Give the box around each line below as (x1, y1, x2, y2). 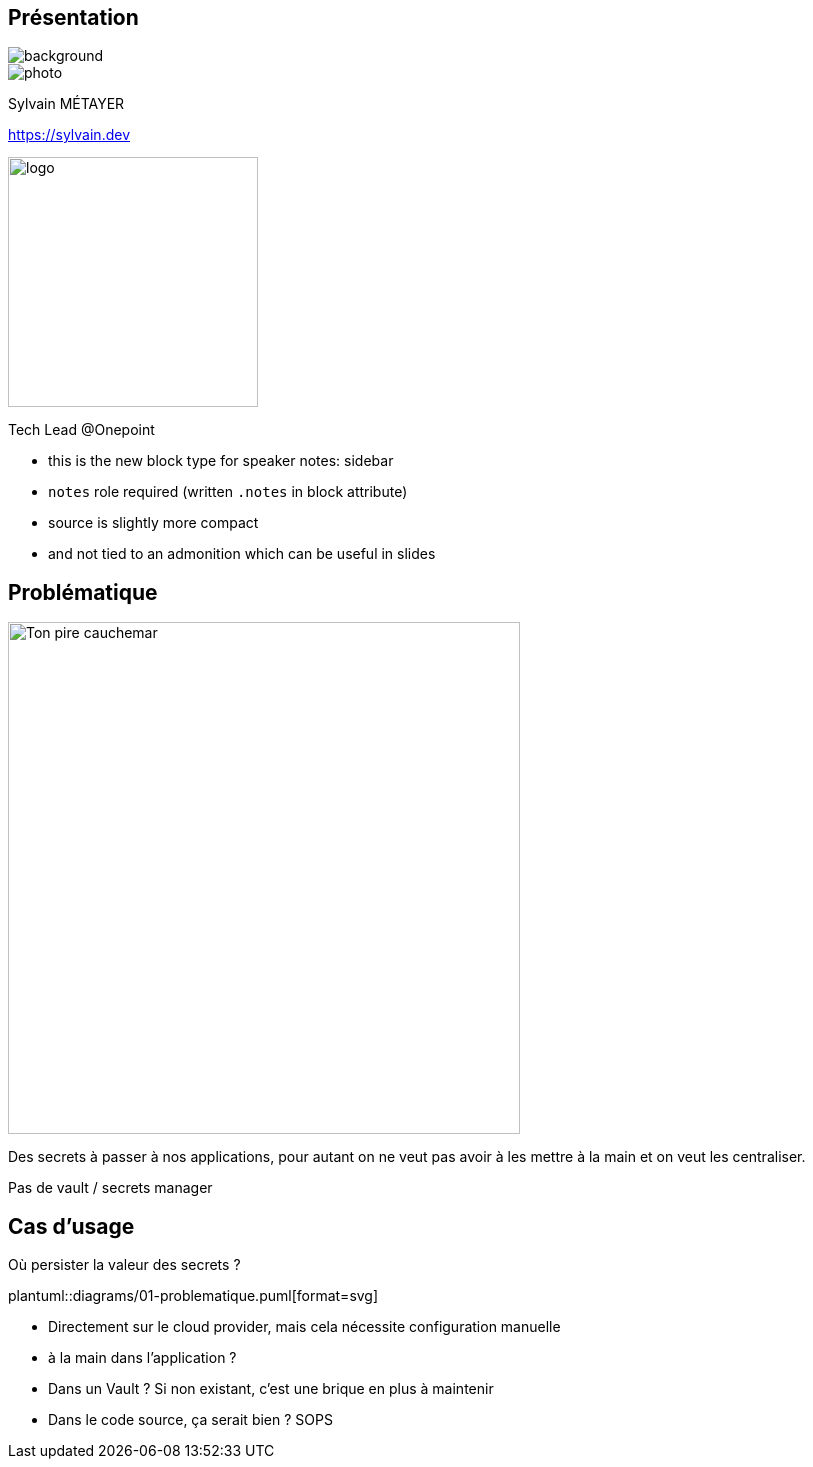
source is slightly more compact (48, 514, 259, 532)
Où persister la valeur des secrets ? (8, 1256, 241, 1274)
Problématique (8, 579, 158, 605)
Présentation (8, 5, 139, 30)
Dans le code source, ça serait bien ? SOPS (48, 1411, 333, 1429)
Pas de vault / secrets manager (8, 1179, 213, 1197)
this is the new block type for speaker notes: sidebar (48, 452, 394, 470)
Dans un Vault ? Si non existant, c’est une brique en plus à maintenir (48, 1380, 494, 1398)
